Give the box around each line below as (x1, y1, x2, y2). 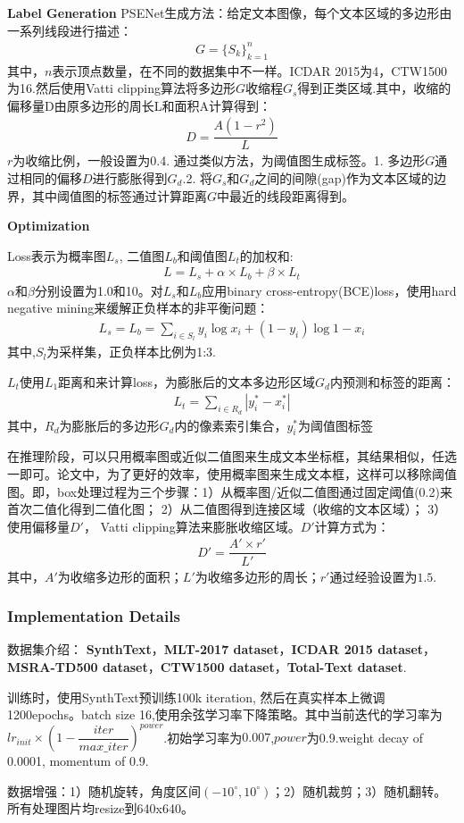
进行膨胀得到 (92, 168, 168, 187)
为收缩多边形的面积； (57, 567, 183, 585)
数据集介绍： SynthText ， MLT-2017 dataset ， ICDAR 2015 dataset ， (7, 640, 436, 659)
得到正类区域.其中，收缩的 (297, 79, 452, 97)
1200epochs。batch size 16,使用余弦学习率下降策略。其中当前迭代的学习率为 (7, 705, 443, 724)
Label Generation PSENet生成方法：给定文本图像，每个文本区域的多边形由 (7, 4, 452, 21)
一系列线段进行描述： (7, 21, 132, 39)
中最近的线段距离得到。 (217, 186, 355, 205)
